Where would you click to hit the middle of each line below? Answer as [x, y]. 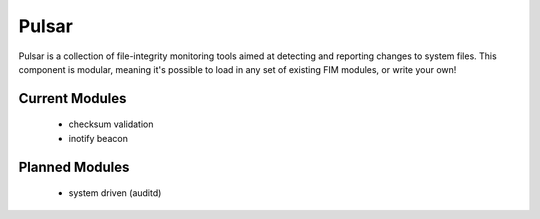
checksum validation [111, 124]
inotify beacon [98, 138]
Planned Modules [74, 166]
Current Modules [72, 98]
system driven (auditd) [115, 193]
